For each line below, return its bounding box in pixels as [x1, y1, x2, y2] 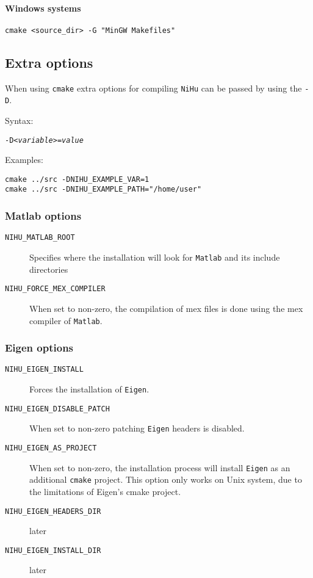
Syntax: [5, 114, 34, 126]
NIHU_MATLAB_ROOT [5, 233, 75, 242]
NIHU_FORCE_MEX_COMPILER [5, 284, 106, 294]
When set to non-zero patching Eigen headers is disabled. [29, 422, 245, 435]
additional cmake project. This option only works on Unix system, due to [29, 473, 302, 486]
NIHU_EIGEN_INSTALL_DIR [5, 546, 101, 555]
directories [29, 262, 68, 275]
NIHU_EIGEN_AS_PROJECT [5, 444, 97, 452]
